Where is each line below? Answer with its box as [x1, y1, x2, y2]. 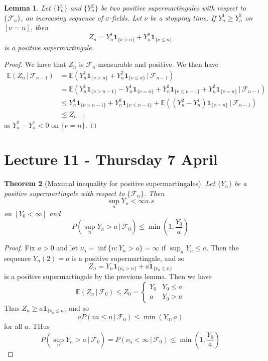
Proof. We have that [4, 59, 66, 69]
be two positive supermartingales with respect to [100, 3, 246, 13]
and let [56, 242, 78, 253]
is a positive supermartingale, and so [72, 253, 185, 263]
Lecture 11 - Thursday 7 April [4, 149, 218, 169]
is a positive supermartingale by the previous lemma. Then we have [4, 271, 212, 282]
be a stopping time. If [150, 12, 216, 23]
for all [4, 321, 23, 331]
